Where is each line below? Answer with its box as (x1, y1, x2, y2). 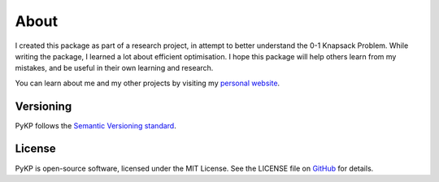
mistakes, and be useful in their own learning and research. (15, 63, 214, 73)
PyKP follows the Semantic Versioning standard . (15, 120, 176, 130)
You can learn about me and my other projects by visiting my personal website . (15, 78, 280, 88)
